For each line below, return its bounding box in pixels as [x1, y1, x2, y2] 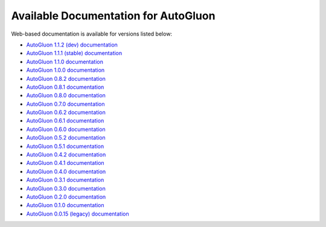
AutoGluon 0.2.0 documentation [26, 193, 106, 200]
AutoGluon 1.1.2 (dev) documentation [26, 41, 118, 48]
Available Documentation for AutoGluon [11, 9, 216, 22]
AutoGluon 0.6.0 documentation [26, 126, 106, 133]
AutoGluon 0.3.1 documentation [26, 176, 104, 184]
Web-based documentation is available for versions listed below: [11, 30, 172, 37]
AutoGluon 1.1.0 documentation [26, 58, 104, 65]
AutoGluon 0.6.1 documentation [26, 117, 104, 124]
